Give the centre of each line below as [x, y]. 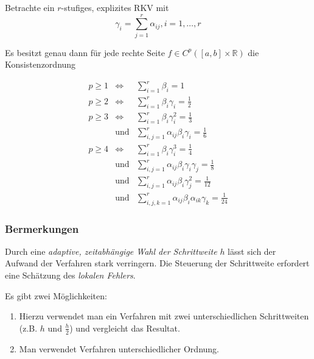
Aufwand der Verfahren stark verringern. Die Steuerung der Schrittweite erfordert [157, 263]
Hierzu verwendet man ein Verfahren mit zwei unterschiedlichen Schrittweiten [164, 316]
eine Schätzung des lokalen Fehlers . [70, 275]
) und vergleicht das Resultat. [125, 328]
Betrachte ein [30, 7]
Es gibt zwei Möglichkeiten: [56, 295]
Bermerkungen [42, 228]
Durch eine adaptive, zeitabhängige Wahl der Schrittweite [111, 251]
